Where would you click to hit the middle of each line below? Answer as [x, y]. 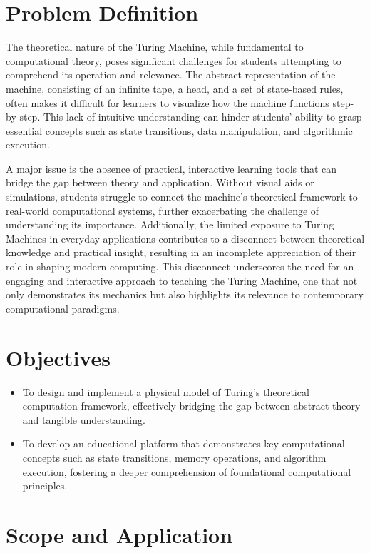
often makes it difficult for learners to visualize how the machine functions [168, 102]
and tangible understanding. [84, 419]
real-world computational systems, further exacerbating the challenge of [163, 210]
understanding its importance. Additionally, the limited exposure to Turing [170, 224]
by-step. [23, 117]
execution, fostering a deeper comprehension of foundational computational [187, 471]
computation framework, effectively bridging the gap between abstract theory [191, 406]
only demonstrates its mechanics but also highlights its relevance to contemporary [185, 294]
